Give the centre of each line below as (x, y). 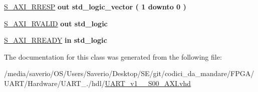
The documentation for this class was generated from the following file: (113, 56)
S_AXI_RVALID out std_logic (56, 23)
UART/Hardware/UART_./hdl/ (55, 83)
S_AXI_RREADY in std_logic (56, 40)
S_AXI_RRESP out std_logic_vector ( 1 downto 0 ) (95, 6)
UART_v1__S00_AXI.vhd (148, 83)
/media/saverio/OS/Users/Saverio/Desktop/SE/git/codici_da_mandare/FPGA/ (129, 73)
